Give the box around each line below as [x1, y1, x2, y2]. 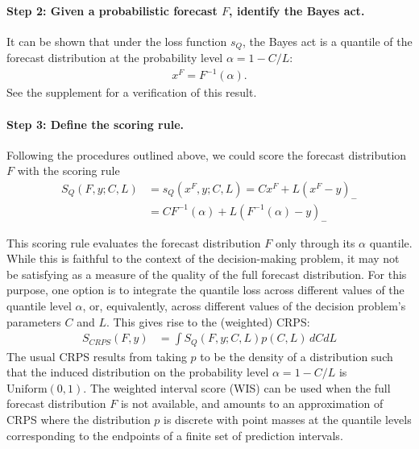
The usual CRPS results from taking [6, 347, 187, 364]
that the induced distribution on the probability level [6, 364, 269, 380]
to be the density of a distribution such [200, 347, 393, 364]
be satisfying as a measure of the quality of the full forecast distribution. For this [6, 265, 407, 282]
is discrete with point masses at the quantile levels [164, 411, 412, 428]
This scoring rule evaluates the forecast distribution [6, 234, 261, 251]
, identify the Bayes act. [229, 2, 365, 19]
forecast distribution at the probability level [6, 49, 223, 66]
